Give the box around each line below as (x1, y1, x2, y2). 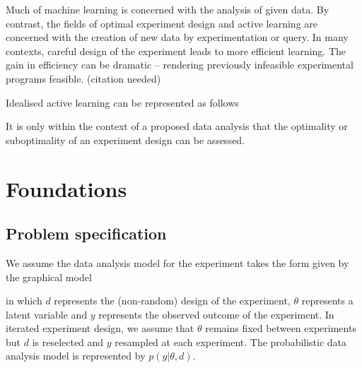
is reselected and (32, 334, 104, 349)
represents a (301, 293, 354, 308)
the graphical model (6, 269, 92, 284)
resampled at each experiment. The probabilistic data (115, 334, 347, 349)
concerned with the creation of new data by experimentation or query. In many (6, 30, 349, 44)
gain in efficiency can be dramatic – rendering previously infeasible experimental (6, 57, 354, 72)
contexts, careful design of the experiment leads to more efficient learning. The (6, 43, 346, 58)
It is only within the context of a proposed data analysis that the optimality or (6, 119, 348, 133)
